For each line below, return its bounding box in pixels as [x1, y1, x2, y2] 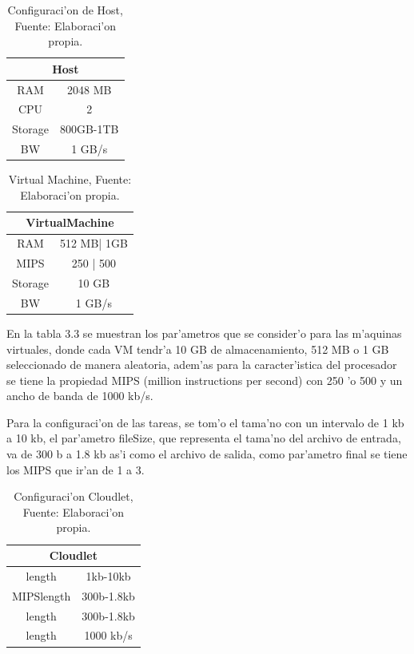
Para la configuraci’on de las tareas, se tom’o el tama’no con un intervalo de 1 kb [6, 414, 404, 430]
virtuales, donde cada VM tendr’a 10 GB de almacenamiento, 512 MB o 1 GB [6, 340, 389, 357]
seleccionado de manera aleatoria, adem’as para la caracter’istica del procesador [6, 356, 397, 373]
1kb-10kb [86, 567, 131, 584]
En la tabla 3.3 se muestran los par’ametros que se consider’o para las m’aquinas [6, 324, 402, 341]
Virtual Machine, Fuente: [8, 171, 132, 188]
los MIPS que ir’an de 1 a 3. [6, 461, 145, 478]
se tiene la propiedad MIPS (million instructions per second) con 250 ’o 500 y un [6, 371, 403, 388]
